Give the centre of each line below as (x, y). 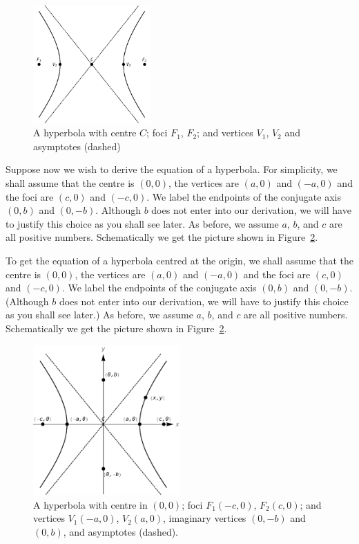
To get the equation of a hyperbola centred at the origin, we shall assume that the (179, 260)
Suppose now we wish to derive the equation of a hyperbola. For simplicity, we (172, 169)
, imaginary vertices (205, 518)
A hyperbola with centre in (90, 504)
